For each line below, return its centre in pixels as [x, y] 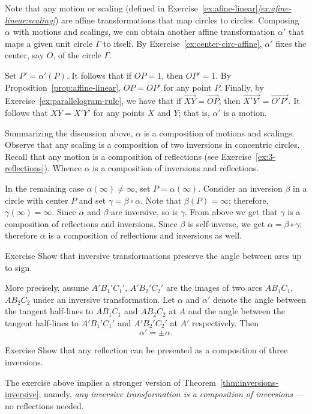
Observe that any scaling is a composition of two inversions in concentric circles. [152, 145]
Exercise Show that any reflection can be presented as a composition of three [146, 350]
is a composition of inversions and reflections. [176, 168]
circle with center [37, 200]
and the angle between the [237, 311]
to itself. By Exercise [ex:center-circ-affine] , [183, 43]
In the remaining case [44, 188]
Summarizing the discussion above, [69, 132]
